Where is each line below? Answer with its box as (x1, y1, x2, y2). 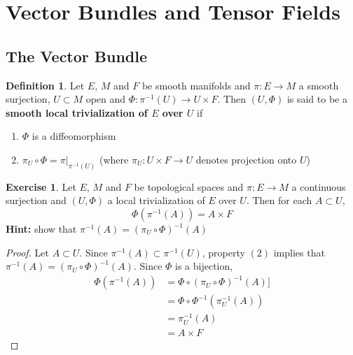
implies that (273, 245, 325, 259)
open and (85, 92, 126, 106)
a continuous (291, 179, 346, 194)
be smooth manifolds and (141, 78, 251, 92)
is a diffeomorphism (32, 129, 116, 143)
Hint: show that (6, 222, 77, 236)
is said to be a (286, 92, 347, 106)
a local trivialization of (107, 193, 205, 208)
